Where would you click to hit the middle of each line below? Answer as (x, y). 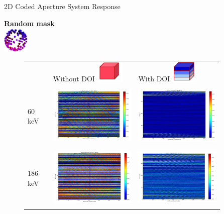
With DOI (154, 79)
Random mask (29, 23)
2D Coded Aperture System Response (62, 6)
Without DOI (74, 79)
